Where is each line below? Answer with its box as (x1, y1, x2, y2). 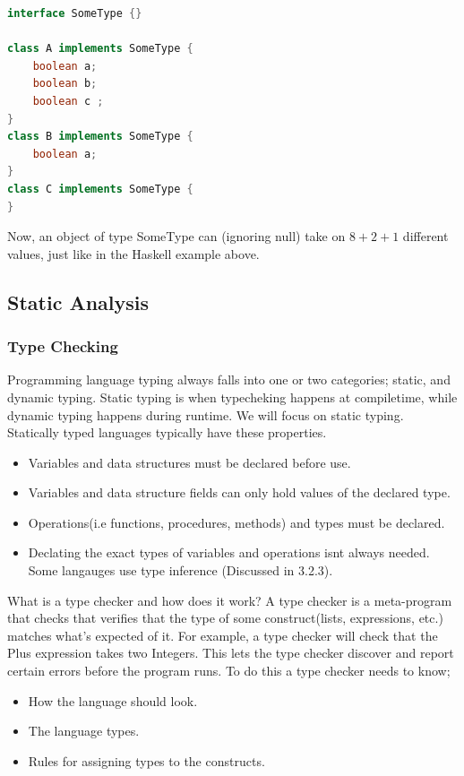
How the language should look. (28, 691, 198, 710)
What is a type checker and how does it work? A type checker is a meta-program (7, 591, 452, 609)
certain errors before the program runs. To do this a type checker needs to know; (7, 661, 451, 680)
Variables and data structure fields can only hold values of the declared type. (28, 483, 451, 502)
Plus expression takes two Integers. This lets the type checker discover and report (7, 643, 454, 662)
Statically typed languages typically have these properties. (7, 423, 327, 442)
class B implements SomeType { (7, 130, 193, 143)
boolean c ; (32, 94, 104, 108)
